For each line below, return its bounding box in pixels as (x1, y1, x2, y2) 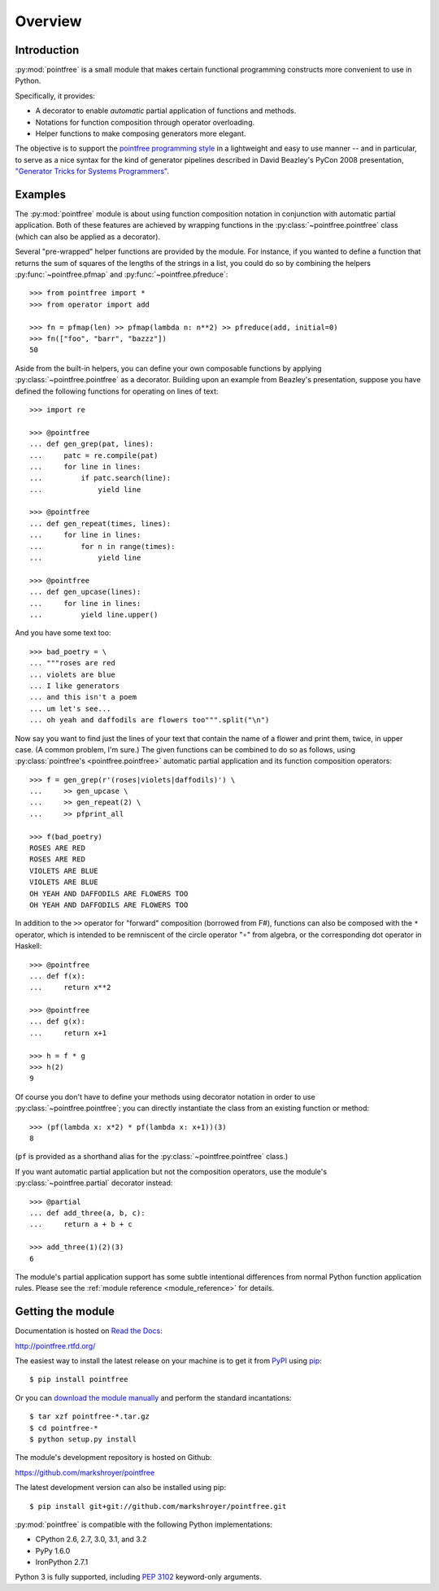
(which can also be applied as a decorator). (15, 232, 161, 242)
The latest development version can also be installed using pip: (15, 1483, 227, 1493)
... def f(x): (29, 971, 85, 980)
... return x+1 (29, 1028, 107, 1037)
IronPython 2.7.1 (35, 1558, 89, 1567)
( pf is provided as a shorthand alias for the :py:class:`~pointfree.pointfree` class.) (15, 1152, 289, 1162)
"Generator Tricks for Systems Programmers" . (15, 167, 170, 177)
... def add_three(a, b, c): (29, 1208, 146, 1218)
